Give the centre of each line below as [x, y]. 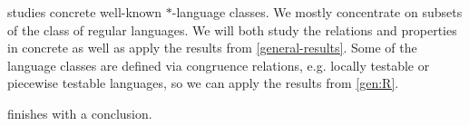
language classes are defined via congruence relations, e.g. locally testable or [219, 65]
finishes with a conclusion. [80, 113]
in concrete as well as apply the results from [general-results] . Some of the [212, 48]
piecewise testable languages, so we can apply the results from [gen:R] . [203, 83]
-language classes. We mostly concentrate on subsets [317, 12]
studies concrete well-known [85, 12]
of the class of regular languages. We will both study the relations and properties [232, 29]
